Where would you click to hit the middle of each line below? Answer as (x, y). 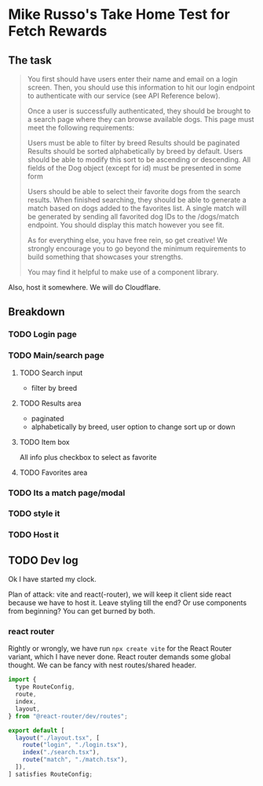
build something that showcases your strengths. (105, 257)
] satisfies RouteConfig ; (50, 774)
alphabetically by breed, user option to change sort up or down (133, 427)
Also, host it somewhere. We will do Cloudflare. (84, 287)
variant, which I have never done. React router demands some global (119, 657)
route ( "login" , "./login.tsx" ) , (75, 745)
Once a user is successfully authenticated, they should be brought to (139, 111)
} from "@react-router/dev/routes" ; (68, 716)
